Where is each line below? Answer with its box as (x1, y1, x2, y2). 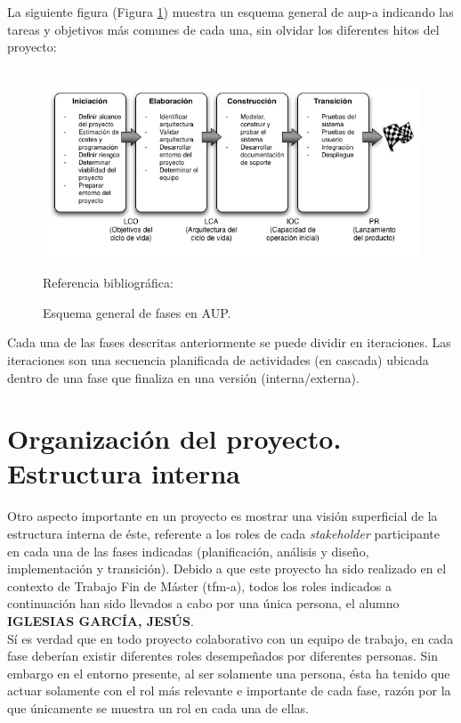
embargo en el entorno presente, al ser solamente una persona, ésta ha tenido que (7, 663, 450, 682)
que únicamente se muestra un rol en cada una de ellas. (7, 698, 309, 717)
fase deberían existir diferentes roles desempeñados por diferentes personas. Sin (7, 646, 438, 665)
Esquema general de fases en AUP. (43, 303, 231, 321)
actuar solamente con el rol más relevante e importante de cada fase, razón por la (7, 681, 451, 700)
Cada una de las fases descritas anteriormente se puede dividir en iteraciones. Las (7, 333, 451, 352)
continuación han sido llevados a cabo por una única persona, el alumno (7, 594, 400, 613)
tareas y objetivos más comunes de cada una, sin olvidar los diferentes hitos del (7, 20, 440, 38)
